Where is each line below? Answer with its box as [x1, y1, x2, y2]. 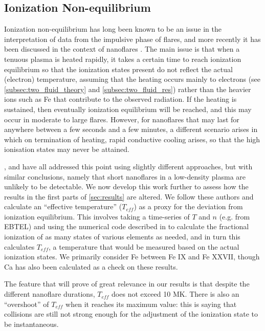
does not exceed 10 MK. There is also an [112, 289, 239, 299]
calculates [4, 241, 35, 252]
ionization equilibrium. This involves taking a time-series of [4, 211, 190, 222]
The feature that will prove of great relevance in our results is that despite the [4, 278, 250, 289]
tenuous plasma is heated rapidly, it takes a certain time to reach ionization [4, 53, 241, 64]
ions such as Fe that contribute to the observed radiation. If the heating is [4, 94, 237, 104]
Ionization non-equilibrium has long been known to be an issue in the [4, 24, 222, 34]
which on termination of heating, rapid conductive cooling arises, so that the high [4, 134, 260, 144]
